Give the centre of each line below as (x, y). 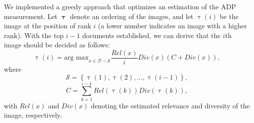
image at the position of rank (48, 26)
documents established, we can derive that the (151, 35)
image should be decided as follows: (57, 45)
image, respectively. (33, 115)
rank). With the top (34, 35)
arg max (76, 58)
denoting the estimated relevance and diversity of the (170, 105)
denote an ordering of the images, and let (132, 16)
